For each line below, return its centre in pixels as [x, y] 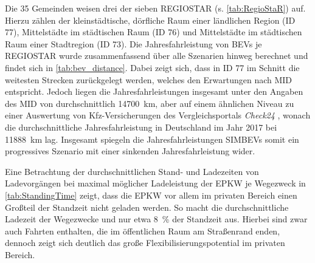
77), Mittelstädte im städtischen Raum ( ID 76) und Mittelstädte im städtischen [154, 32]
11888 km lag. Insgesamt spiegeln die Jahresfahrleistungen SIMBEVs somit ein [152, 139]
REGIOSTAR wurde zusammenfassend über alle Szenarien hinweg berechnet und [157, 56]
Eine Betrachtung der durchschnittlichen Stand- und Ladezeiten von [132, 171]
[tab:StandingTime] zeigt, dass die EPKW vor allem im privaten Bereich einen [151, 195]
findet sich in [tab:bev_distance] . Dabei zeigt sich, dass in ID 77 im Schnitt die [152, 67]
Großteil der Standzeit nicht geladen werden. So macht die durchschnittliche [147, 207]
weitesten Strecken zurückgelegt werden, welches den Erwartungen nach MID [149, 79]
